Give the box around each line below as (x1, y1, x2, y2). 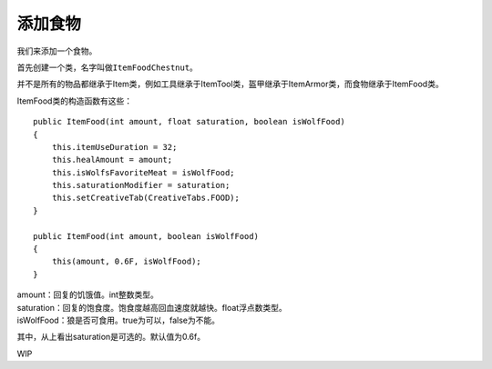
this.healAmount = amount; (51, 155, 173, 165)
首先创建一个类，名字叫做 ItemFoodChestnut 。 (16, 62, 198, 73)
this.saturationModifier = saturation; (51, 180, 231, 191)
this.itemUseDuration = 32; (51, 142, 178, 152)
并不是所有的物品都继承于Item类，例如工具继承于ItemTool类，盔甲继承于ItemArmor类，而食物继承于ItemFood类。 (16, 78, 444, 90)
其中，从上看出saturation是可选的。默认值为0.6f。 (16, 332, 205, 343)
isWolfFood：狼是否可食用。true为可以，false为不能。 (16, 314, 220, 325)
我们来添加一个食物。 (16, 45, 97, 56)
